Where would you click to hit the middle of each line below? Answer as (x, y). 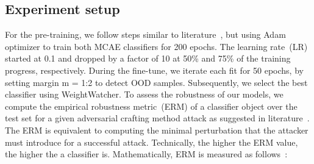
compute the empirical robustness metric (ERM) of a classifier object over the (151, 106)
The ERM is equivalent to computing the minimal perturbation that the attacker (157, 130)
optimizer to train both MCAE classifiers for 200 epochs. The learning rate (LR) (156, 46)
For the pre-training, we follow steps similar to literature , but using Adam (145, 34)
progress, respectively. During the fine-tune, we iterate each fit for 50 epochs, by (154, 70)
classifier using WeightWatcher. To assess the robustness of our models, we (144, 94)
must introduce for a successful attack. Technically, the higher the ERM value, (152, 142)
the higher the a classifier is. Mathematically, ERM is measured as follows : (146, 154)
